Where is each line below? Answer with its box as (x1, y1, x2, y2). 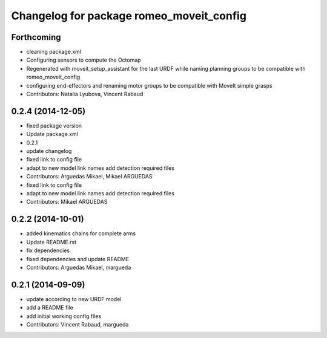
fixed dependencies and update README (26, 255, 130, 262)
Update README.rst (26, 238, 77, 245)
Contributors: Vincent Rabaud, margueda (26, 320, 129, 328)
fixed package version (26, 122, 82, 129)
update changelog (26, 148, 72, 155)
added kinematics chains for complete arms (26, 230, 136, 237)
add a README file (26, 304, 74, 311)
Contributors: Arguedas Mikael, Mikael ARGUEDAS (26, 173, 153, 180)
